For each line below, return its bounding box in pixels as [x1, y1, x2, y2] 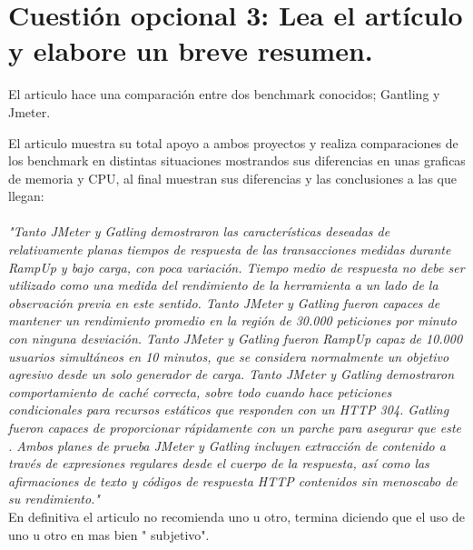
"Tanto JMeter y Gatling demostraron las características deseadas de [8, 222, 390, 241]
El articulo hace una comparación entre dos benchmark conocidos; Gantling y [8, 85, 440, 104]
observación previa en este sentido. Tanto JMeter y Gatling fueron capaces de [8, 293, 440, 312]
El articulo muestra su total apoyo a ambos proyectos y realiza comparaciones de [8, 133, 458, 152]
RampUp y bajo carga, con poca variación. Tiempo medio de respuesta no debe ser [8, 257, 465, 276]
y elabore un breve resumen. [8, 32, 373, 69]
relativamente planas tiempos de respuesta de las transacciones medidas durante [8, 240, 451, 259]
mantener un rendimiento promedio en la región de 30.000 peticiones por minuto [8, 311, 457, 330]
